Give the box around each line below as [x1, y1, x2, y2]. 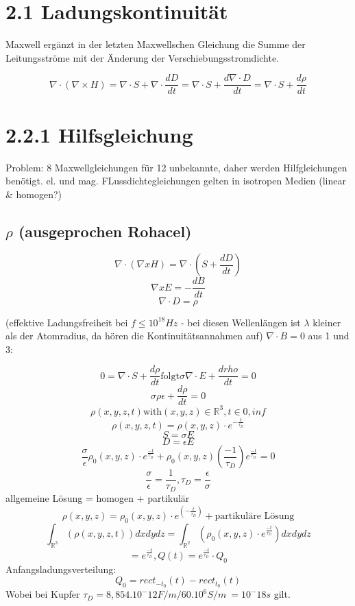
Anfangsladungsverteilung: [5, 561, 117, 576]
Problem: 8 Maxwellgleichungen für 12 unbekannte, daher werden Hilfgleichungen [5, 160, 347, 174]
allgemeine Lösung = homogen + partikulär [5, 490, 190, 505]
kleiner [313, 315, 341, 329]
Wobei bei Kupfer [5, 587, 80, 601]
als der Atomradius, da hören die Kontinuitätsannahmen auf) [5, 328, 263, 343]
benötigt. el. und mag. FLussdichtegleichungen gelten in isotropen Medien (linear [5, 173, 346, 188]
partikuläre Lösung [215, 511, 295, 522]
